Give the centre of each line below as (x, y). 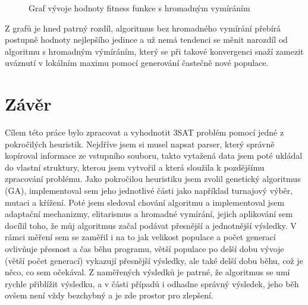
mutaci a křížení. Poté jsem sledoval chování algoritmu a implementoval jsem (145, 202)
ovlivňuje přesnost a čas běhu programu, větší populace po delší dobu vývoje (144, 249)
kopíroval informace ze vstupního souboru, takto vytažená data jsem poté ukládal (154, 155)
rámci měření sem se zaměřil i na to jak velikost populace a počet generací (140, 237)
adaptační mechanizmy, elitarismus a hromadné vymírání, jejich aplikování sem (149, 214)
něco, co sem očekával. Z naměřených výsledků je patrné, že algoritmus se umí (147, 272)
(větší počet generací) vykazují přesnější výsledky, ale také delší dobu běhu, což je (154, 260)
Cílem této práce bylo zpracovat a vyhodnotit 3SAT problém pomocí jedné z (144, 132)
